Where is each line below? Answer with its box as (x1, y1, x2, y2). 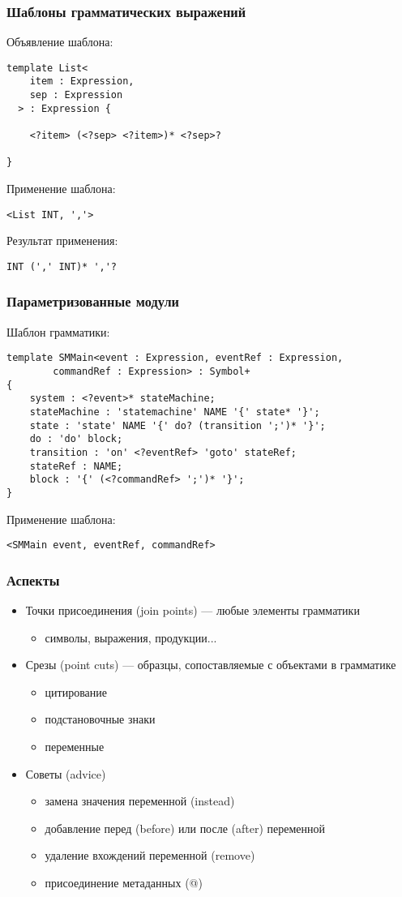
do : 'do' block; (29, 433, 123, 445)
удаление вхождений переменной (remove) (45, 847, 255, 864)
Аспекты (6, 569, 60, 590)
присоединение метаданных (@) (45, 874, 203, 891)
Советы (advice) (25, 765, 106, 782)
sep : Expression (29, 89, 123, 101)
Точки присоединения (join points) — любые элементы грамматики (25, 602, 360, 619)
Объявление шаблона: (6, 33, 113, 50)
